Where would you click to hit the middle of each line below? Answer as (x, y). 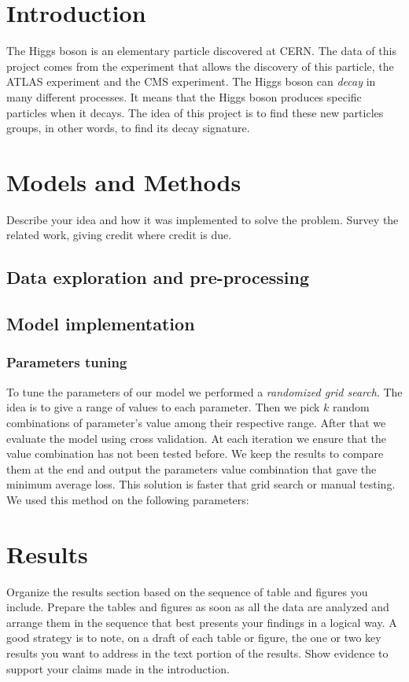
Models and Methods (124, 181)
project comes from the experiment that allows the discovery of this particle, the (200, 66)
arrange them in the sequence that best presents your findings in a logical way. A (202, 622)
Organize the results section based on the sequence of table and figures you (187, 591)
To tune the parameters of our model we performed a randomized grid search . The (204, 391)
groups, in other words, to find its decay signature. (128, 128)
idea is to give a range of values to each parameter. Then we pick (163, 407)
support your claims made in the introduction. (118, 668)
